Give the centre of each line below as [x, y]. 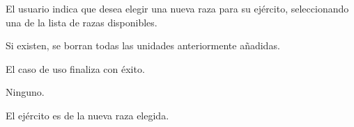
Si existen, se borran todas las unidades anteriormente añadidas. [143, 45]
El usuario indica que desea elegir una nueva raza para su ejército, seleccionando [177, 8]
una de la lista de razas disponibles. [82, 22]
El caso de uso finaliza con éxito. [75, 68]
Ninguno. [25, 92]
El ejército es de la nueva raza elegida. [87, 115]
